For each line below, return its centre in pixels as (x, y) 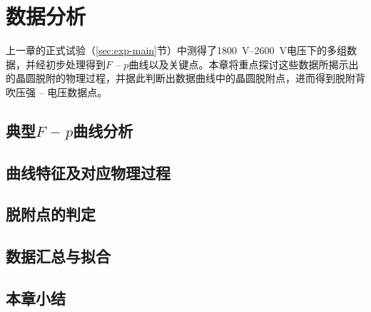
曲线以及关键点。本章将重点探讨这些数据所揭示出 (244, 64)
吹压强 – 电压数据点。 (57, 92)
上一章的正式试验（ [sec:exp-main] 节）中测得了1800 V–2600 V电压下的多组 (177, 50)
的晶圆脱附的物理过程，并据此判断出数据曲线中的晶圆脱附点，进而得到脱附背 (185, 78)
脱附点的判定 (51, 214)
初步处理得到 (75, 64)
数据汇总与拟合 (58, 256)
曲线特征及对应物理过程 (88, 172)
